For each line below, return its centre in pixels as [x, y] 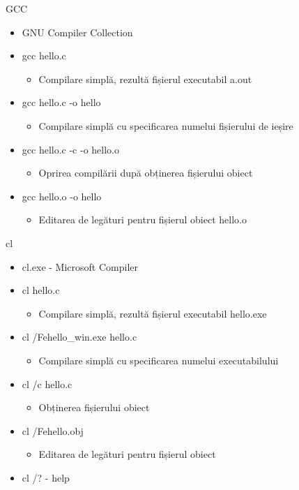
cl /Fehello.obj [53, 430]
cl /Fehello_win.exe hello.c [79, 337]
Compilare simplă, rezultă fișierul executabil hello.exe [153, 313]
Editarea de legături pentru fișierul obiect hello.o [143, 220]
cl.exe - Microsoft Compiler [80, 266]
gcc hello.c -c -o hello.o [70, 149]
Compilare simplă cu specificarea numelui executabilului [159, 360]
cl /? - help [46, 477]
